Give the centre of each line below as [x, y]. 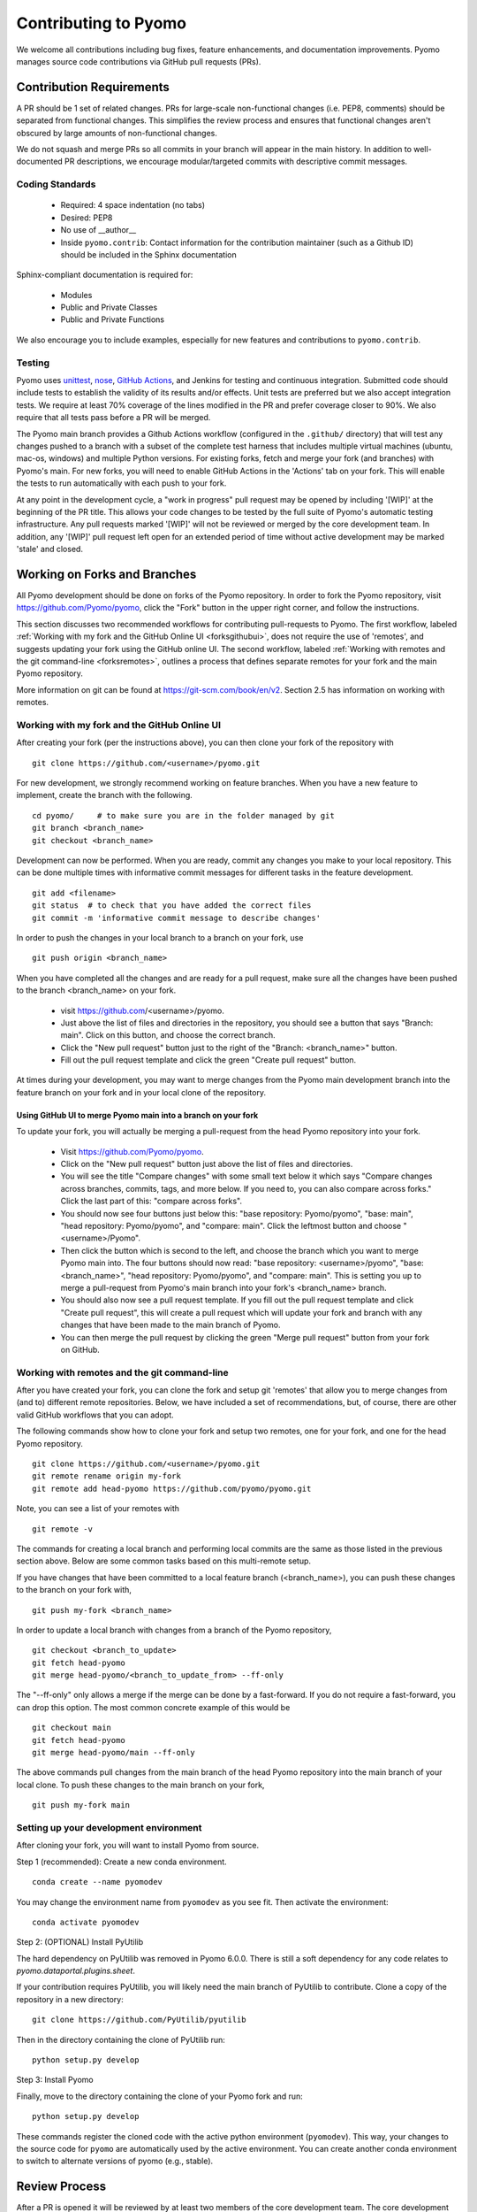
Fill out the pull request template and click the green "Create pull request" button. [208, 1060]
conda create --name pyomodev [98, 1882]
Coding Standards [56, 184]
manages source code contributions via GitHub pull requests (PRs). [139, 61]
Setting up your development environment [109, 1827]
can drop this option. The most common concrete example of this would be [153, 1707]
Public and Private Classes [109, 307]
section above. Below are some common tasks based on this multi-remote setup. [164, 1561]
